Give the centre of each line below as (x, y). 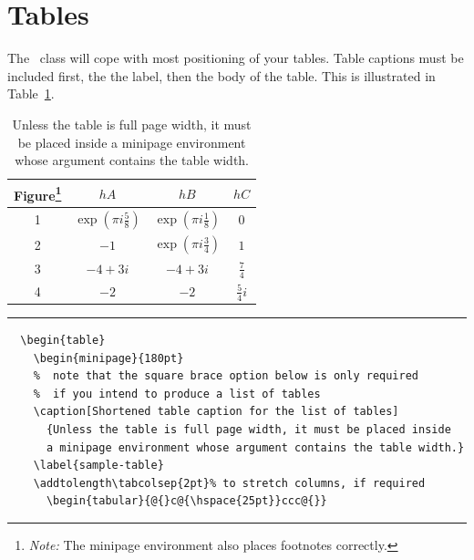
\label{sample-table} (98, 466)
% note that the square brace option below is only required (226, 376)
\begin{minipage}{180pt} (108, 358)
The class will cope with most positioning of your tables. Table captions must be (236, 58)
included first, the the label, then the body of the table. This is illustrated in (222, 75)
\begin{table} (63, 341)
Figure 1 (38, 193)
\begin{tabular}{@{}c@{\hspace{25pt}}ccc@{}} (186, 501)
